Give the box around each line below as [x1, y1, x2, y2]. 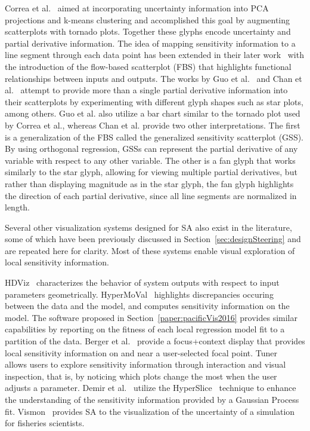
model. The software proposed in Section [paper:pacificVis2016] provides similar [5, 311, 298, 323]
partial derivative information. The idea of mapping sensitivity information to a [5, 36, 296, 49]
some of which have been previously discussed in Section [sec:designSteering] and [5, 233, 301, 245]
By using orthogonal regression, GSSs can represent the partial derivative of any [5, 142, 298, 155]
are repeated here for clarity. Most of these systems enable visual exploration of [5, 244, 295, 256]
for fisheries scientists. [5, 417, 85, 429]
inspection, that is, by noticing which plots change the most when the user [5, 369, 277, 382]
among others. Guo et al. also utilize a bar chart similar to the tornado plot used [5, 107, 300, 120]
